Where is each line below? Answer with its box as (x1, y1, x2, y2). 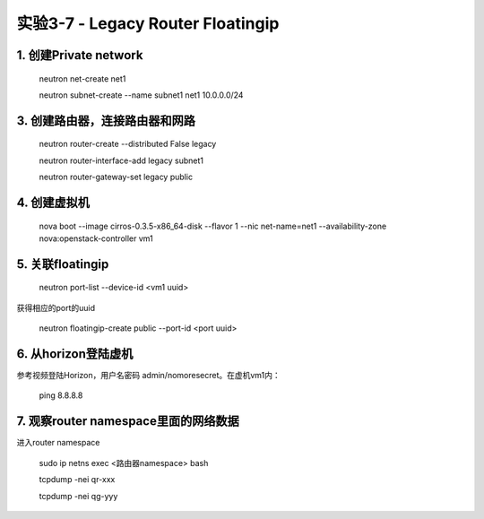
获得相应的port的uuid (16, 302, 96, 313)
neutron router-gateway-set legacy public (39, 171, 193, 183)
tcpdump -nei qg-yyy (39, 490, 118, 501)
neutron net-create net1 (39, 73, 126, 84)
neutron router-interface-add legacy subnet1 (39, 155, 204, 166)
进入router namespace (16, 437, 100, 448)
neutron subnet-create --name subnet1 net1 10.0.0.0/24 (39, 90, 244, 100)
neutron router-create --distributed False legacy (39, 139, 217, 150)
